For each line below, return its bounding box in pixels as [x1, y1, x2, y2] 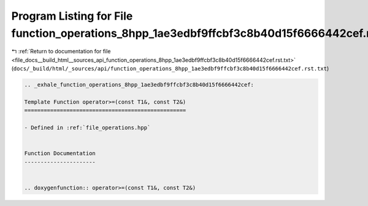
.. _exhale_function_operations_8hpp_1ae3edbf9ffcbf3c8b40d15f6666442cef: [24, 82, 255, 88]
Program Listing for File [11, 9, 133, 23]
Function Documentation [24, 150, 96, 157]
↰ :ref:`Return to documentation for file [11, 48, 111, 55]
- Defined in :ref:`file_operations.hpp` [24, 124, 151, 131]
